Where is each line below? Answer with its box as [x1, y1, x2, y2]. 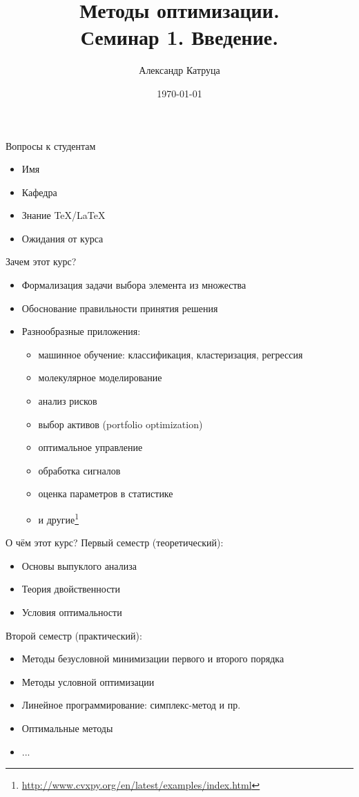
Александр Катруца [139, 63, 220, 77]
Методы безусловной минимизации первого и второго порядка [21, 651, 284, 666]
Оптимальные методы [21, 721, 113, 735]
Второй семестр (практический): [6, 628, 142, 642]
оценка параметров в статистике [38, 486, 173, 501]
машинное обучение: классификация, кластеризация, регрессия [38, 347, 303, 361]
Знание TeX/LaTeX [21, 208, 106, 222]
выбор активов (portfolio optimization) [38, 416, 203, 431]
